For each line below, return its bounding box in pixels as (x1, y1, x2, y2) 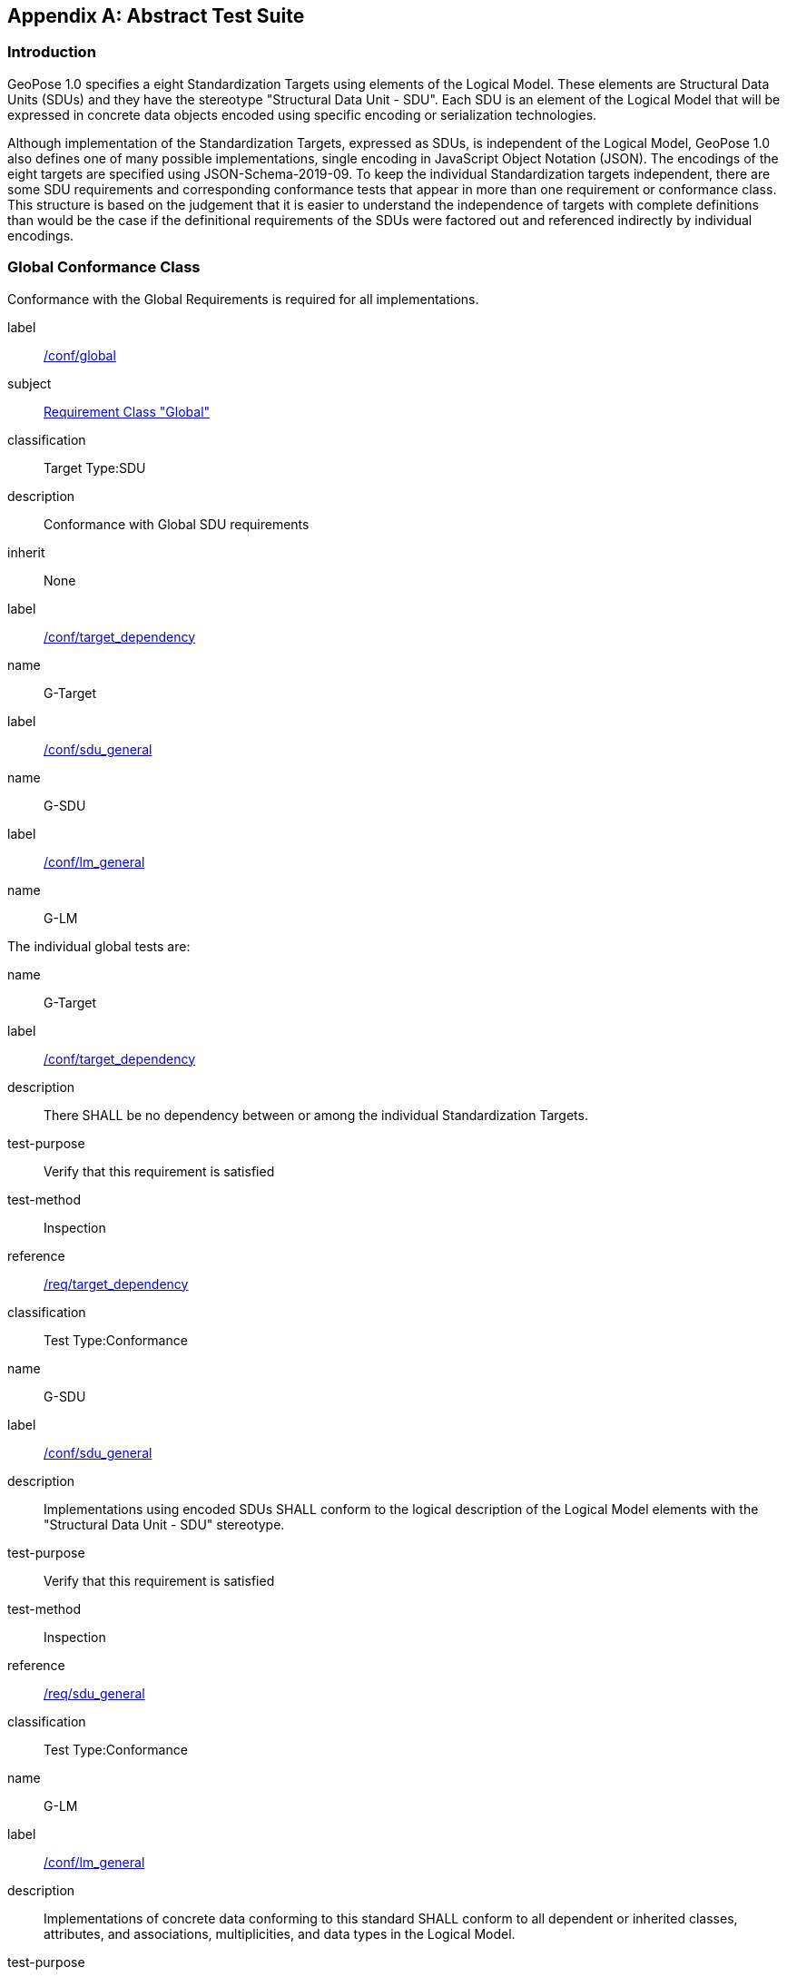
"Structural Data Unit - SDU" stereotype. (44, 1516, 285, 1532)
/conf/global (44, 347, 116, 363)
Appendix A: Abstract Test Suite (7, 5, 305, 27)
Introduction (7, 43, 96, 62)
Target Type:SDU (44, 459, 146, 476)
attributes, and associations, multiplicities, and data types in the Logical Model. (44, 1925, 516, 1942)
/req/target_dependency (44, 1275, 189, 1292)
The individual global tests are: (7, 938, 191, 954)
